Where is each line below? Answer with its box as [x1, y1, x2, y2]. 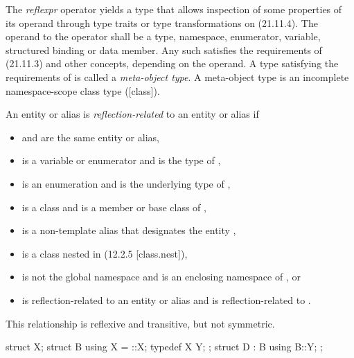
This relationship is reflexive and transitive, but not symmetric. [6, 316, 275, 330]
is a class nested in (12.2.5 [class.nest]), [21, 246, 188, 260]
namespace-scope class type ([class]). [6, 83, 160, 98]
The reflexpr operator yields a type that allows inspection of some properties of [6, 2, 342, 16]
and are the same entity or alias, [21, 129, 159, 144]
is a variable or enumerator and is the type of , [21, 153, 221, 168]
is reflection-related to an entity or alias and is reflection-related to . [21, 292, 311, 307]
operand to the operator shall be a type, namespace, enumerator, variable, [6, 29, 321, 44]
